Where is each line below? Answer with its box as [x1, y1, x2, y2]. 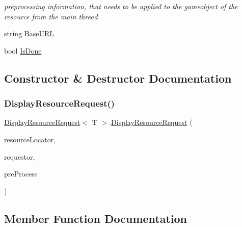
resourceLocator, [4, 134, 56, 144]
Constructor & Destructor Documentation [4, 70, 232, 86]
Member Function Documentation [4, 210, 187, 226]
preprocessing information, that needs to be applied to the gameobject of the [4, 1, 238, 11]
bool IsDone [4, 45, 42, 56]
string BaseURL [4, 28, 54, 39]
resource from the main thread [4, 11, 98, 21]
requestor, [4, 151, 35, 162]
